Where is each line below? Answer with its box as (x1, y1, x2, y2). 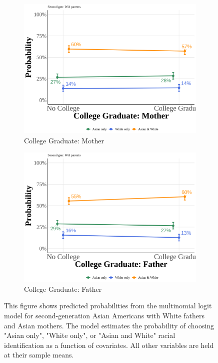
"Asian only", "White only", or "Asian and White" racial (4, 330, 175, 340)
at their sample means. (4, 349, 74, 360)
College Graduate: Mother (24, 135, 104, 145)
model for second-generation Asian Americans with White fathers (4, 310, 205, 320)
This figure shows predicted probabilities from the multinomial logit (4, 300, 212, 311)
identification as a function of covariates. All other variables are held (4, 339, 214, 350)
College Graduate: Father (24, 283, 102, 294)
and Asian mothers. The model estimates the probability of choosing (4, 320, 214, 330)
